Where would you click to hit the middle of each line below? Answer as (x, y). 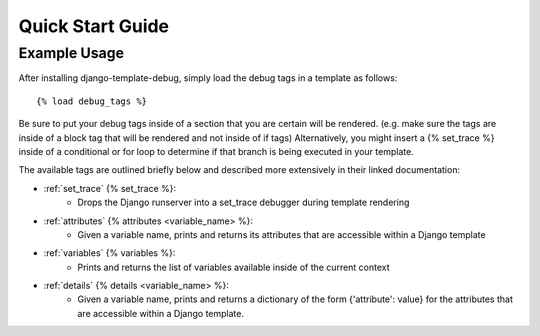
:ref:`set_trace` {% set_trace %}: (110, 188)
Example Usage (71, 53)
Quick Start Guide (94, 26)
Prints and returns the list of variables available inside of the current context (233, 267)
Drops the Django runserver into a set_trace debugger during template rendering (243, 202)
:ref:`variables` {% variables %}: (109, 253)
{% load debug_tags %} (92, 101)
